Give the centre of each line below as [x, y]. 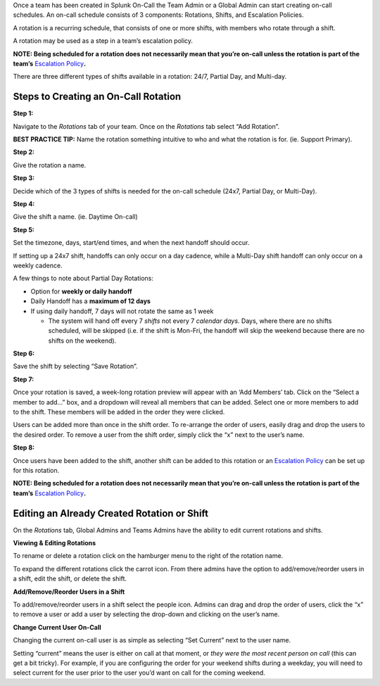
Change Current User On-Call [57, 627]
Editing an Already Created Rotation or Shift [111, 513]
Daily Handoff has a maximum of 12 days [91, 301]
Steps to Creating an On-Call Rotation [97, 97]
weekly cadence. [38, 265]
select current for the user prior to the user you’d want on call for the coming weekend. [139, 673]
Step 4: [24, 203]
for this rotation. [36, 470]
